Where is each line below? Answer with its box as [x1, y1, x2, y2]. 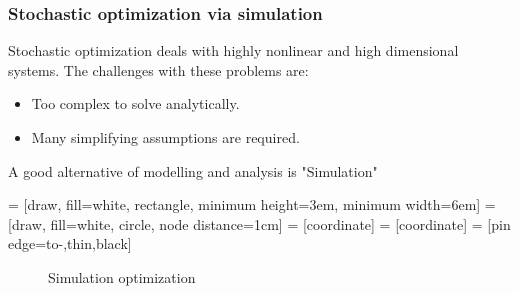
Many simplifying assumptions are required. [31, 127, 300, 147]
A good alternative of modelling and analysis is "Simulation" [8, 160, 378, 181]
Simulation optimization [48, 266, 196, 287]
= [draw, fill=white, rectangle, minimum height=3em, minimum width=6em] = [8, 194, 496, 215]
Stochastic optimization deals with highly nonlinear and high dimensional [8, 40, 459, 61]
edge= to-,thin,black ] [8, 233, 132, 254]
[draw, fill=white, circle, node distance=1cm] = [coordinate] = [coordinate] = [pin [8, 213, 511, 234]
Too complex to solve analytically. [31, 93, 240, 114]
